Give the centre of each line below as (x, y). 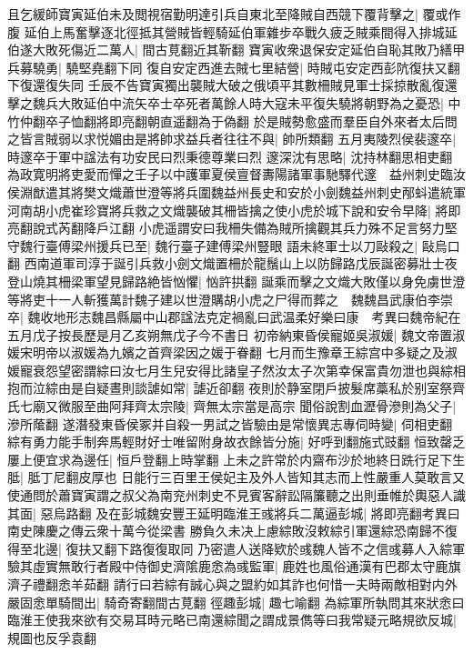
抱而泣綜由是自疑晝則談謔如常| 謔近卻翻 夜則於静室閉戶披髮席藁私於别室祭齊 (236, 388)
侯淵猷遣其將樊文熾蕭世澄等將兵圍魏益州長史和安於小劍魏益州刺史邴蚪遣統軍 (236, 191)
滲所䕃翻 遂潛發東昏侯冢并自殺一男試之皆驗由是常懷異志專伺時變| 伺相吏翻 (230, 423)
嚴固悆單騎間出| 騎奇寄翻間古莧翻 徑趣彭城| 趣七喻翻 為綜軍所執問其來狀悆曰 (236, 602)
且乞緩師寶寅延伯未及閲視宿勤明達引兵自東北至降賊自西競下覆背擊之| (213, 14)
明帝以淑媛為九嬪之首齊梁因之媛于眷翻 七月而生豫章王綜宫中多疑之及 (238, 352)
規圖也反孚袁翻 (52, 637)
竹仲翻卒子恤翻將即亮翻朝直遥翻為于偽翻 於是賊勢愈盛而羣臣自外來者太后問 (232, 121)
